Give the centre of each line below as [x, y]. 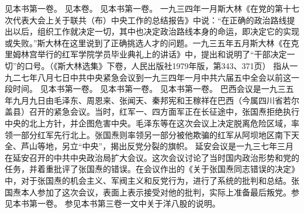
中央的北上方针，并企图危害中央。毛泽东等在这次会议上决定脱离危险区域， [148, 123]
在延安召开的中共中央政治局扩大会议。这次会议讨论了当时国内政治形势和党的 [152, 157]
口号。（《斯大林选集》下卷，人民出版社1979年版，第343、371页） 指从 [157, 65]
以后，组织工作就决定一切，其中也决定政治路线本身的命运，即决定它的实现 [156, 31]
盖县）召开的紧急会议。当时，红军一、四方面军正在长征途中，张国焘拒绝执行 [152, 111]
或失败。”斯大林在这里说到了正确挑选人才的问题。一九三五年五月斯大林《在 [148, 42]
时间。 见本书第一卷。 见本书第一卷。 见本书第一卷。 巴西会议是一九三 [149, 89]
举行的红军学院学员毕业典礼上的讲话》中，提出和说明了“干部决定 [162, 54]
